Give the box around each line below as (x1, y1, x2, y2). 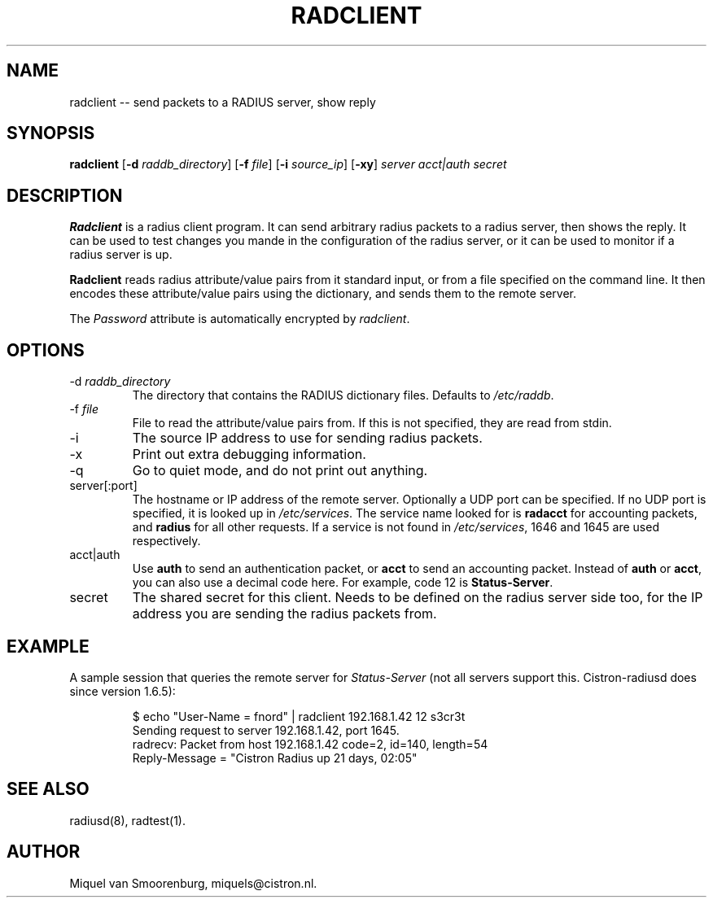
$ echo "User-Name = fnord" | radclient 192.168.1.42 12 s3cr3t (132, 709, 466, 723)
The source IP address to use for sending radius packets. (132, 430, 483, 447)
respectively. (132, 534, 201, 548)
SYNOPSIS (7, 123, 95, 144)
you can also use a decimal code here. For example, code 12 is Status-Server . (132, 575, 553, 590)
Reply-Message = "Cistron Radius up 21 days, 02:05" (132, 750, 418, 765)
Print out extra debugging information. (132, 446, 366, 463)
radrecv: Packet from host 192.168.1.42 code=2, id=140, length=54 (132, 736, 488, 751)
